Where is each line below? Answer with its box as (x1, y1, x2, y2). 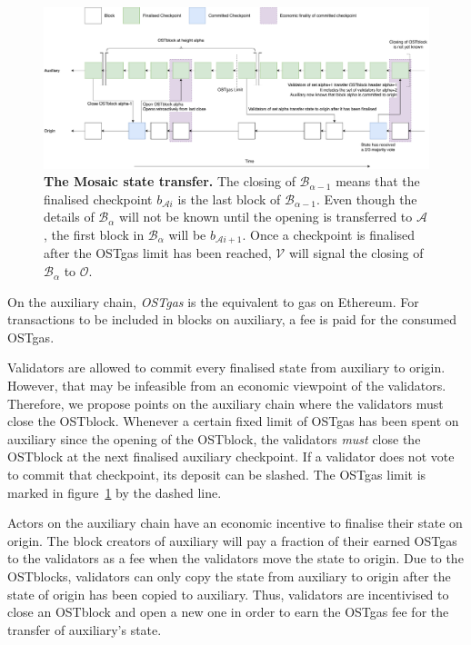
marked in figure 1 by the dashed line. (7, 482, 222, 501)
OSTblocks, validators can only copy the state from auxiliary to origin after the (7, 566, 451, 585)
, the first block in (44, 225, 145, 243)
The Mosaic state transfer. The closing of (44, 172, 296, 191)
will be (168, 225, 206, 243)
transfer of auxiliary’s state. (7, 620, 162, 639)
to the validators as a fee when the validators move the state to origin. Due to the (7, 549, 464, 568)
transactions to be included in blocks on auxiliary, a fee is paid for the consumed (7, 310, 457, 329)
